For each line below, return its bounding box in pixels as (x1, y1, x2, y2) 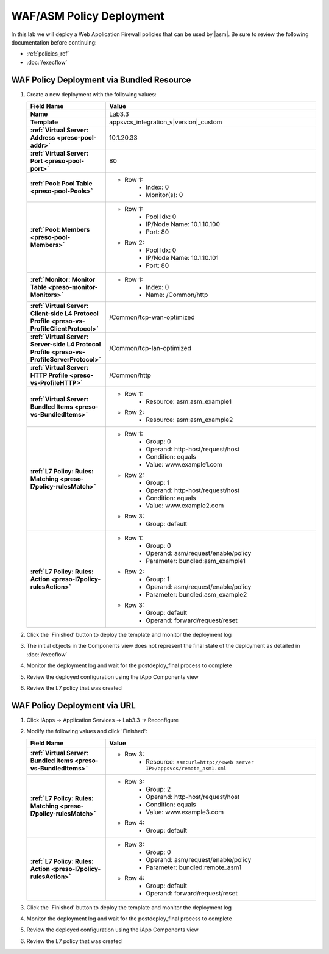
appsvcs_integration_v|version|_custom (108, 118, 222, 126)
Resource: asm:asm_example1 (145, 397, 232, 406)
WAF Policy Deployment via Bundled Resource (11, 74, 191, 85)
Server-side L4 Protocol (30, 340, 101, 349)
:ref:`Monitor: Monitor (30, 275, 96, 284)
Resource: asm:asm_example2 (145, 415, 233, 424)
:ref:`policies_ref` (26, 50, 69, 57)
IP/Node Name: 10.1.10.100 (145, 220, 221, 229)
